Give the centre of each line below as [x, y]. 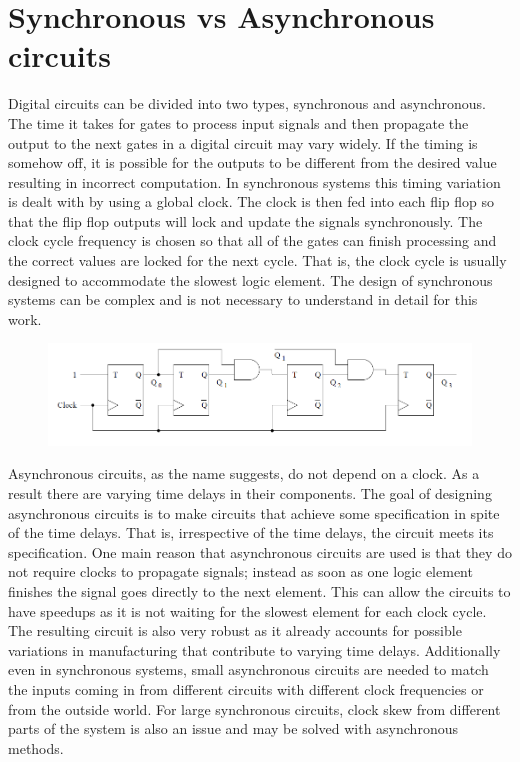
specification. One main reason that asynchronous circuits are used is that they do [260, 551]
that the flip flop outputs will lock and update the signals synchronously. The [245, 220]
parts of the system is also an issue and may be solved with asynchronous [233, 728]
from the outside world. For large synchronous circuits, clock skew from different [254, 708]
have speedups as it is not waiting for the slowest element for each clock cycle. [247, 610]
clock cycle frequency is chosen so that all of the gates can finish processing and [252, 240]
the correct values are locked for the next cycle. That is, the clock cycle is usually [257, 260]
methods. [36, 747]
